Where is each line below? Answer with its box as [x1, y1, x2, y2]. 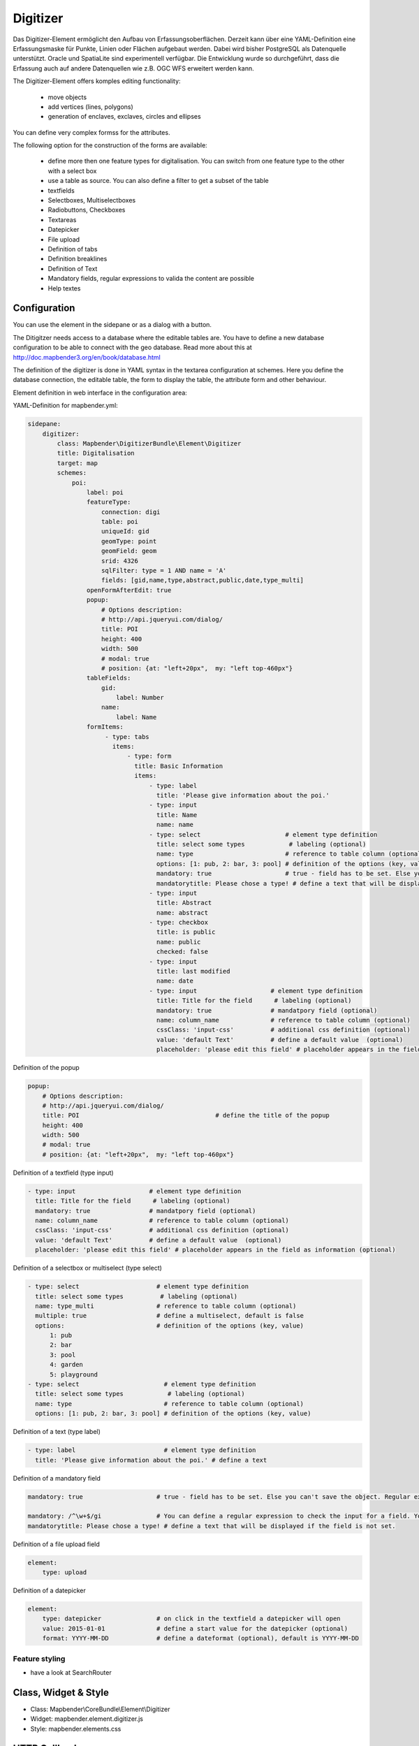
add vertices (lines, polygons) [47, 102, 134, 111]
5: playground [50, 1370, 98, 1379]
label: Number [115, 694, 164, 702]
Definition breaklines [47, 255, 108, 263]
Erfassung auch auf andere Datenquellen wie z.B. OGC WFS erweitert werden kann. [13, 64, 254, 73]
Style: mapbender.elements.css [30, 1724, 122, 1733]
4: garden [50, 1360, 84, 1369]
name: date [156, 977, 193, 985]
